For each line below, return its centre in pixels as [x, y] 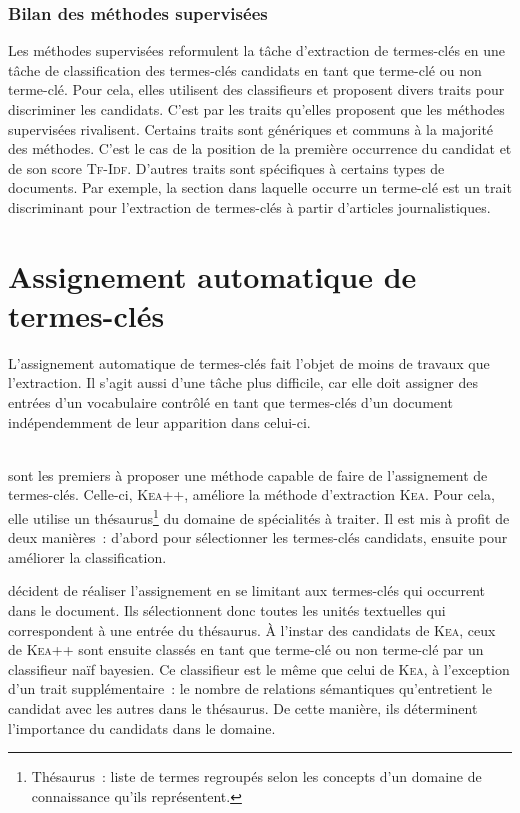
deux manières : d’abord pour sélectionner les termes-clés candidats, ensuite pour [258, 537]
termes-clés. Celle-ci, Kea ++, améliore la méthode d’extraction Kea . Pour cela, [251, 494]
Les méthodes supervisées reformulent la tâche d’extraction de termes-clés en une [257, 50]
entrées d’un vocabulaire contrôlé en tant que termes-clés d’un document [230, 402]
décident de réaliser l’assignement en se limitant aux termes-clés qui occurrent [246, 590]
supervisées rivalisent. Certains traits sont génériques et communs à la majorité [251, 128]
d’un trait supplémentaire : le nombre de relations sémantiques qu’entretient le [250, 688]
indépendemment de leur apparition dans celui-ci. [159, 421]
